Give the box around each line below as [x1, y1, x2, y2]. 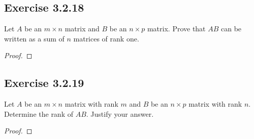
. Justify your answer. [86, 108, 154, 119]
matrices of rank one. [73, 33, 139, 43]
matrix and [65, 23, 100, 34]
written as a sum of [4, 33, 65, 43]
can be [221, 23, 242, 34]
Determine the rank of [4, 108, 73, 119]
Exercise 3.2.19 [4, 75, 84, 90]
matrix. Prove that [147, 23, 206, 34]
